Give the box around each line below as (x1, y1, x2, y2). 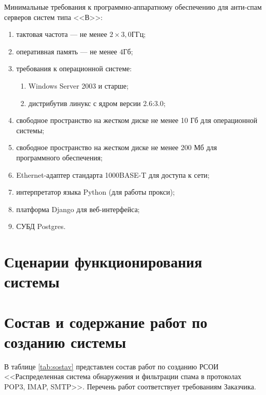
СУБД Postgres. (16, 221, 66, 232)
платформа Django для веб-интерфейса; (16, 203, 140, 214)
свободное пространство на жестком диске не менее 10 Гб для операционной (16, 115, 257, 126)
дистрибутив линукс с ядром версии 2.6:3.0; (28, 97, 166, 108)
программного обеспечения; (16, 152, 103, 162)
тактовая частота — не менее (16, 29, 107, 39)
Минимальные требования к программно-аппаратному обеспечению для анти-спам (4, 2, 262, 12)
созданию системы (4, 331, 126, 352)
